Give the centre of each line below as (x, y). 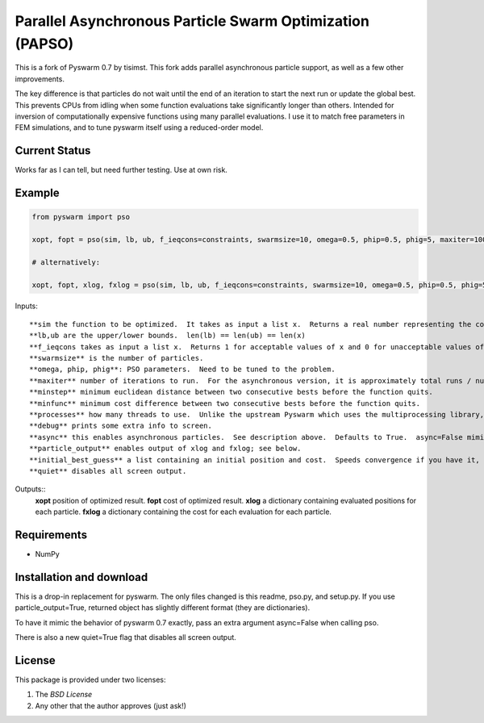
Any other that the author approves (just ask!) (111, 705)
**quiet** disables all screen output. (108, 471)
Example (37, 193)
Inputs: (26, 306)
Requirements (51, 535)
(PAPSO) (44, 44)
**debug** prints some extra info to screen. (121, 426)
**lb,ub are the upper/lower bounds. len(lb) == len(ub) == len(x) (167, 336)
